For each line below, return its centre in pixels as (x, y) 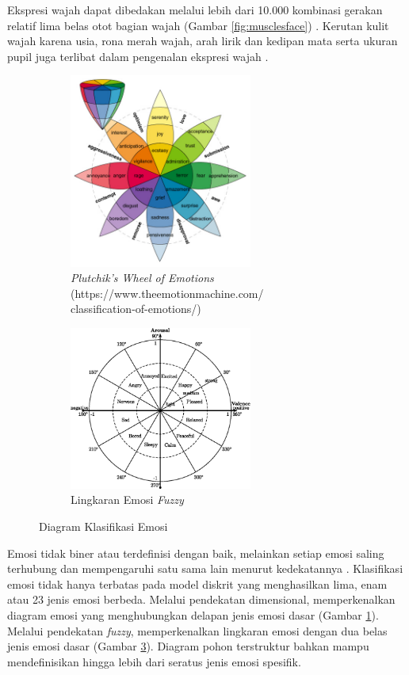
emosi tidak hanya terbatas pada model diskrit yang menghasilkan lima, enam (197, 583)
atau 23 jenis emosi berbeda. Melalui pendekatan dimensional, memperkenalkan (201, 599)
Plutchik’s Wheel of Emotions (142, 278)
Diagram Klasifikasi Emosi (103, 526)
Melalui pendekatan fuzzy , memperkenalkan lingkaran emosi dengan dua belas (197, 630)
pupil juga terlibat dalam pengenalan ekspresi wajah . (138, 56)
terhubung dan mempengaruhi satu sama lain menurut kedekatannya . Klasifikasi (205, 568)
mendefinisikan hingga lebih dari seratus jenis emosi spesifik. (154, 661)
